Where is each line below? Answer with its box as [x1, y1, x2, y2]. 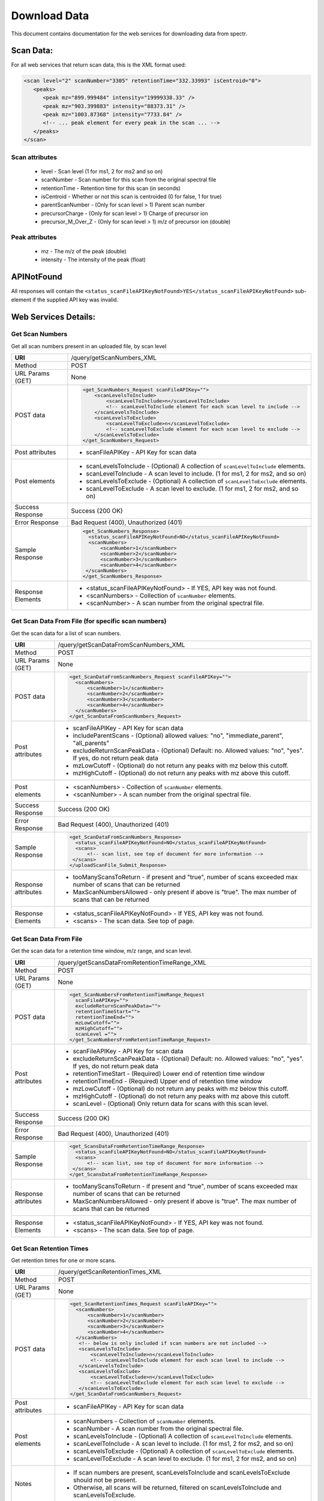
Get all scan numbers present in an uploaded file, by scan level [11, 342, 167, 349]
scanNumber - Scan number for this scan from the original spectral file [41, 176, 217, 183]
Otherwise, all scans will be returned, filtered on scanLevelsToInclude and [73, 1484, 282, 1492]
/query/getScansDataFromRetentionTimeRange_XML [58, 958, 207, 967]
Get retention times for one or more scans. [11, 1257, 116, 1264]
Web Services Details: [11, 312, 96, 322]
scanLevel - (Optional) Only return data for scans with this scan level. [73, 1099, 269, 1108]
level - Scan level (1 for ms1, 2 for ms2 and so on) [41, 168, 163, 175]
